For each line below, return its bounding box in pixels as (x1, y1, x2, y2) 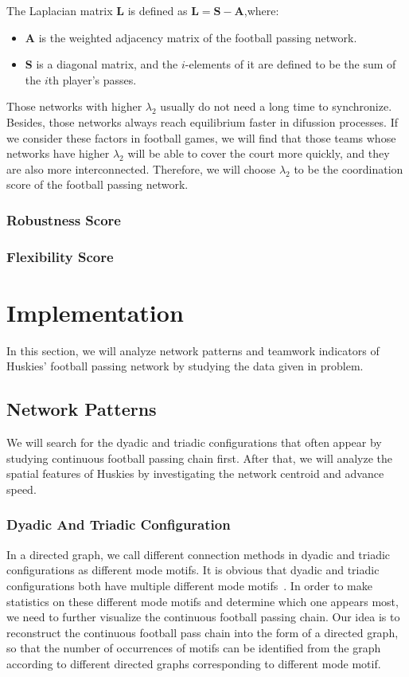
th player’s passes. (48, 71, 137, 88)
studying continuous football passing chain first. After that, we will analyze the (6, 449, 393, 466)
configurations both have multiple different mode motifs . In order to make (6, 577, 372, 593)
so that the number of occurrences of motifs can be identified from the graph (6, 640, 381, 656)
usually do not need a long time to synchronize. (160, 98, 392, 115)
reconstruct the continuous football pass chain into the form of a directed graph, (6, 624, 399, 640)
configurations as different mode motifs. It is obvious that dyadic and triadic (6, 562, 380, 578)
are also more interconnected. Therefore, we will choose (6, 160, 276, 177)
